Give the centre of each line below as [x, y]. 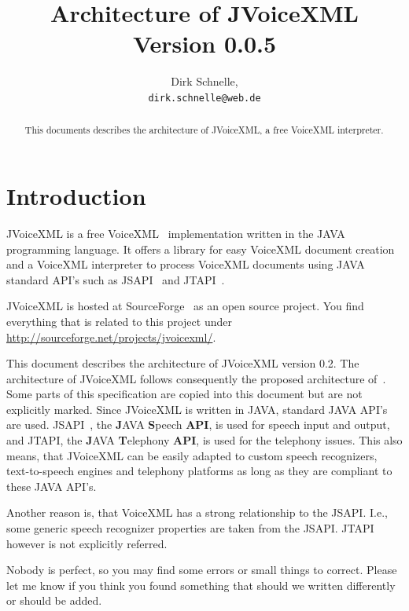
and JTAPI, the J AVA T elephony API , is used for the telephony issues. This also [204, 440]
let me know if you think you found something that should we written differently [201, 585]
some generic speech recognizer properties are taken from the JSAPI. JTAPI [190, 528]
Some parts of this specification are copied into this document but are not [184, 394]
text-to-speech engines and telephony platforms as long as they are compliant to [199, 471]
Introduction [76, 196]
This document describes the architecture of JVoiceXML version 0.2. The [183, 363]
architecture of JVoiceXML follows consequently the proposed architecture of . [196, 378]
